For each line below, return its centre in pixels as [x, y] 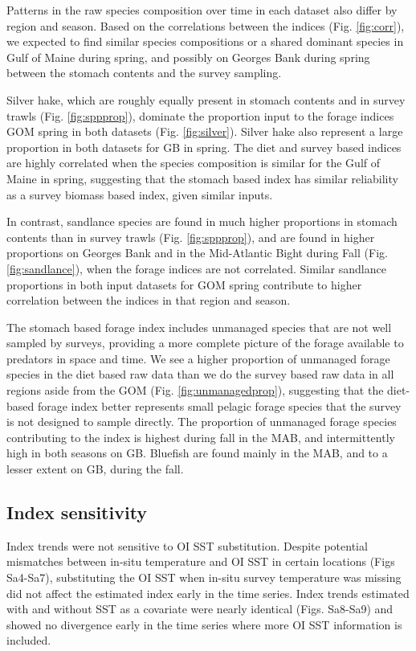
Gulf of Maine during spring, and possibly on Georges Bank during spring [188, 57]
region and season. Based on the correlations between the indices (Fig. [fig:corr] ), [206, 25]
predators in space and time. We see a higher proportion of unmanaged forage [198, 358]
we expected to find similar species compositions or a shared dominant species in [205, 41]
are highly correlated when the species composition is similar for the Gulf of [194, 163]
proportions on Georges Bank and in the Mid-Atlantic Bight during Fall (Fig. [197, 253]
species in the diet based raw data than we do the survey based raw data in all [200, 374]
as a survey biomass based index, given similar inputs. [140, 194]
